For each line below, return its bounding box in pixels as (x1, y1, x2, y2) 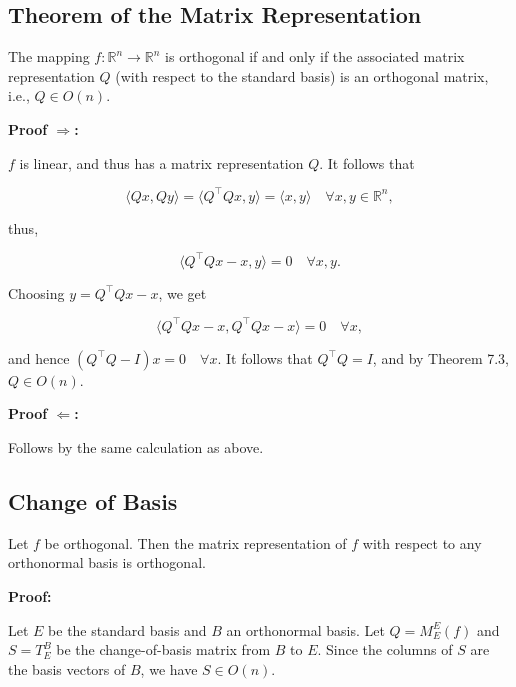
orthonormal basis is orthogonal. (8, 552, 206, 573)
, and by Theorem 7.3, (372, 347, 510, 368)
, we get (158, 282, 207, 303)
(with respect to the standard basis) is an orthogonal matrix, (115, 65, 489, 86)
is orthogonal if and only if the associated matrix (165, 46, 465, 67)
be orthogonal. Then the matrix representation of (44, 532, 347, 553)
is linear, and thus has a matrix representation (19, 152, 304, 173)
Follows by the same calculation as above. (8, 437, 264, 458)
